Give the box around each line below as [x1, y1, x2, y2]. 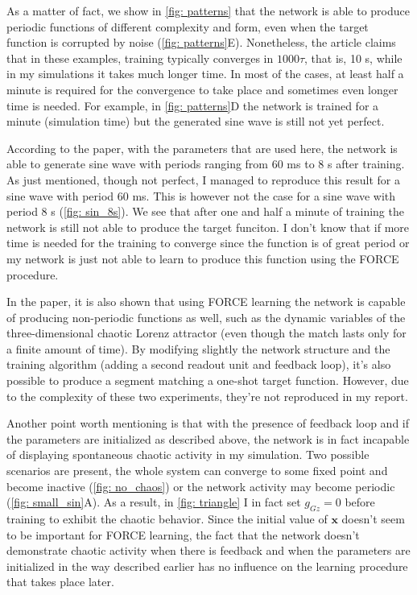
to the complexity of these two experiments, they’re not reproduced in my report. [6, 387, 408, 404]
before [345, 494, 375, 510]
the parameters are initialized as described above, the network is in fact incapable [6, 430, 410, 447]
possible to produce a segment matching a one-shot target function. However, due [6, 372, 409, 389]
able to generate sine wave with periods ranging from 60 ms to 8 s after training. [6, 155, 405, 172]
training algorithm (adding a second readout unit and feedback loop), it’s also [6, 356, 391, 373]
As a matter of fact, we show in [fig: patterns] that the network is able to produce [6, 2, 410, 19]
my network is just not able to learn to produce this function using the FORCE [6, 250, 399, 267]
